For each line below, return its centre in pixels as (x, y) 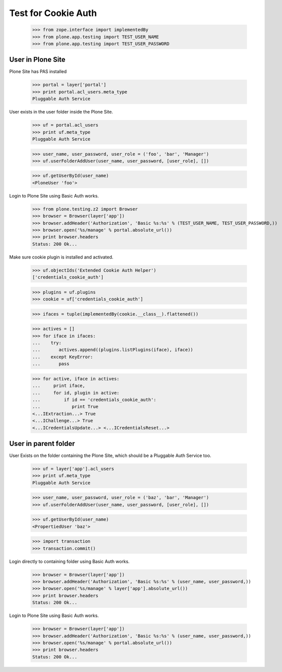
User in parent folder (42, 443)
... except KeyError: (63, 357)
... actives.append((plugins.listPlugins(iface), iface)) (113, 350)
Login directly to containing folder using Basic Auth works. (69, 561)
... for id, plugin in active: (76, 393)
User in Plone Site (37, 60)
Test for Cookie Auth (53, 13)
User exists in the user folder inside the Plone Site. (61, 112)
